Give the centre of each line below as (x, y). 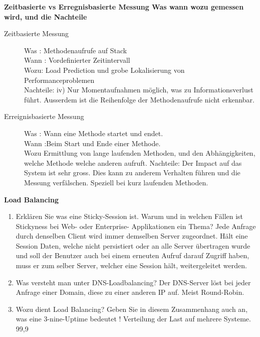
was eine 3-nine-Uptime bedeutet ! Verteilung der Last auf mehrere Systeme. (133, 319)
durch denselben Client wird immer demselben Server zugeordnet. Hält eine (132, 236)
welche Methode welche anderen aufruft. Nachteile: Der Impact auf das (133, 162)
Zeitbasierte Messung (36, 33)
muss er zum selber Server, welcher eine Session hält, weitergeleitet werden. (131, 265)
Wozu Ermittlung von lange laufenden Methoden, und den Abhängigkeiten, (140, 153)
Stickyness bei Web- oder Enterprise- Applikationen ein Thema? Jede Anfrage (136, 226)
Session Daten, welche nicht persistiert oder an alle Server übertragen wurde (133, 245)
